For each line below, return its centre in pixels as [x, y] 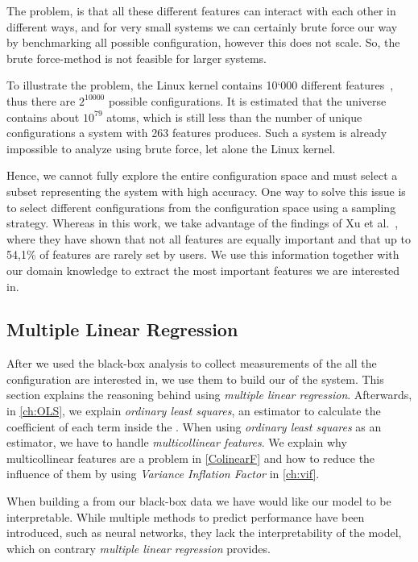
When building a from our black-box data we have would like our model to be [199, 501]
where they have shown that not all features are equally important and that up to [209, 238]
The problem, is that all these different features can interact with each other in [201, 10]
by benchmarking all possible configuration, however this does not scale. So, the [203, 42]
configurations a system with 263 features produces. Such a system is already [197, 133]
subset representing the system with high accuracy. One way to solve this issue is [206, 191]
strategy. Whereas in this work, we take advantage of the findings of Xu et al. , [203, 223]
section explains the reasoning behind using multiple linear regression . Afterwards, [209, 395]
